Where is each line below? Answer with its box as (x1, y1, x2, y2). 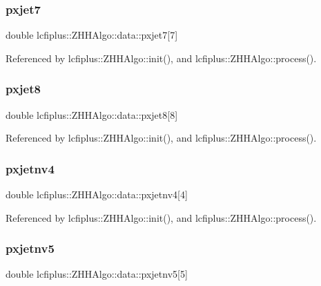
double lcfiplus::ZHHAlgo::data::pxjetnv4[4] (6, 187, 188, 202)
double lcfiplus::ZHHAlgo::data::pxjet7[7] (6, 28, 178, 42)
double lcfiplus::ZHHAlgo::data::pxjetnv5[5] (6, 267, 188, 281)
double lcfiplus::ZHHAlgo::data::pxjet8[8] (6, 107, 178, 122)
